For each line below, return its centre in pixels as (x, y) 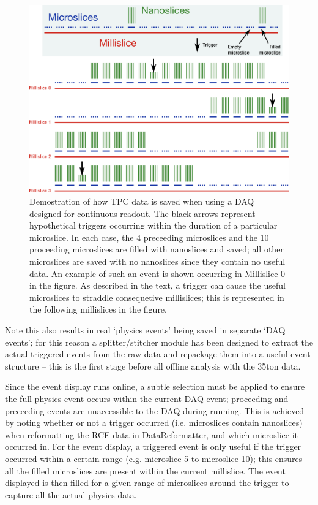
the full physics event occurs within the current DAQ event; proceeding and (147, 398)
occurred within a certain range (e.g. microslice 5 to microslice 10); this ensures (154, 458)
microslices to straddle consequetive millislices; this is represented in (157, 297)
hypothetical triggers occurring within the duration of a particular (153, 225)
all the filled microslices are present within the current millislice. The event (145, 470)
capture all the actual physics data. (71, 494)
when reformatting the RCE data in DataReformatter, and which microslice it (151, 434)
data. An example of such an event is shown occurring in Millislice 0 (157, 273)
